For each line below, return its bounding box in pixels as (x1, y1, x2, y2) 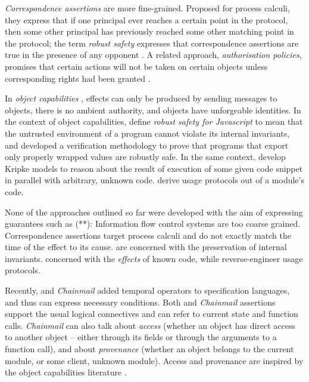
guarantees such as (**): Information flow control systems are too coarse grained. (5, 217, 301, 230)
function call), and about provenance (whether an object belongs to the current (5, 343, 294, 355)
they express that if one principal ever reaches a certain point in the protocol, (5, 13, 288, 26)
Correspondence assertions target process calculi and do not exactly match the (5, 229, 291, 241)
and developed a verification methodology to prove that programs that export (5, 138, 289, 151)
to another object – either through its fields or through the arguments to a (5, 331, 277, 343)
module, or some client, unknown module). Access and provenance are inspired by (5, 354, 304, 366)
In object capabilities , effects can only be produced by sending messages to (5, 92, 277, 104)
